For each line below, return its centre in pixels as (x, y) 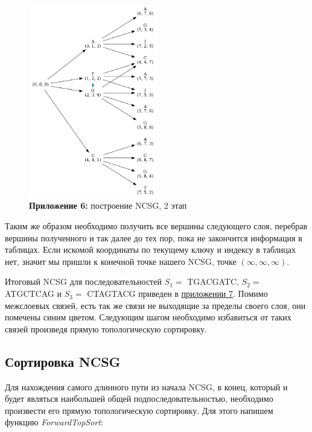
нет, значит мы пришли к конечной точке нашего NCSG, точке (121, 261)
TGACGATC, (213, 281)
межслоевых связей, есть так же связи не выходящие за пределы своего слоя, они (155, 305)
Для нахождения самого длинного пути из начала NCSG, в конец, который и (146, 386)
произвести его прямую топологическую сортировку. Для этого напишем (139, 410)
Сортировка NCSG (63, 361)
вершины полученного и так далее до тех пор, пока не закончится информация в (154, 237)
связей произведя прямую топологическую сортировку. (106, 329)
